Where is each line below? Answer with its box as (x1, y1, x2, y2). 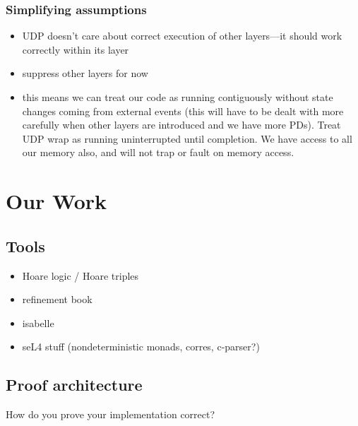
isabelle (22, 315, 54, 330)
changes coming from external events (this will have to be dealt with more (22, 103, 344, 118)
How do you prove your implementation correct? (6, 407, 215, 422)
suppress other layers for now (22, 66, 148, 81)
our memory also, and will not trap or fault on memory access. (22, 145, 294, 160)
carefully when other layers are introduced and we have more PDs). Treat (22, 117, 341, 132)
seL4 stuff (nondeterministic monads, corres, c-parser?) (22, 339, 260, 354)
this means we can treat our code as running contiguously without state (22, 90, 333, 104)
